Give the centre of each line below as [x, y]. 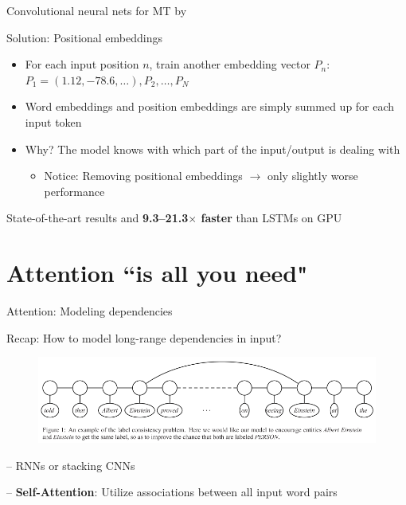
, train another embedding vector [230, 64]
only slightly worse [312, 176]
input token [53, 121]
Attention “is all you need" [157, 273]
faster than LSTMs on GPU [271, 218]
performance [74, 191]
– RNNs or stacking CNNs [71, 465]
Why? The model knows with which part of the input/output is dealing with [213, 149]
